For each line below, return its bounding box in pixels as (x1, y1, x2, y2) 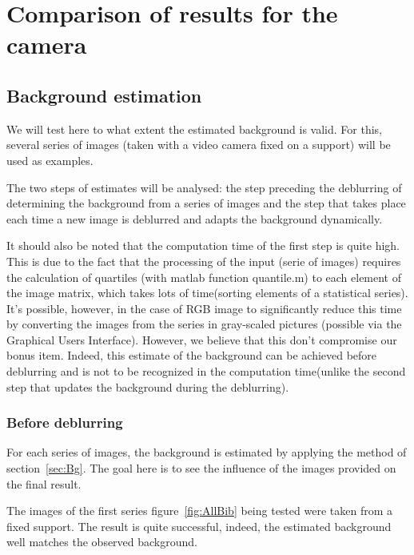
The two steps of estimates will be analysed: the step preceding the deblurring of (6, 179, 402, 195)
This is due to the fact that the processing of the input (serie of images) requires (6, 252, 401, 269)
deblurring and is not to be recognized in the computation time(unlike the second (6, 363, 406, 380)
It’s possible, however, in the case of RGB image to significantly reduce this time (6, 300, 402, 316)
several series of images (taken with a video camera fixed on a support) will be (6, 136, 391, 153)
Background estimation (6, 82, 202, 107)
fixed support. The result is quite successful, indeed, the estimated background (6, 517, 392, 534)
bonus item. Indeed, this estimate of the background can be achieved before (6, 347, 377, 364)
